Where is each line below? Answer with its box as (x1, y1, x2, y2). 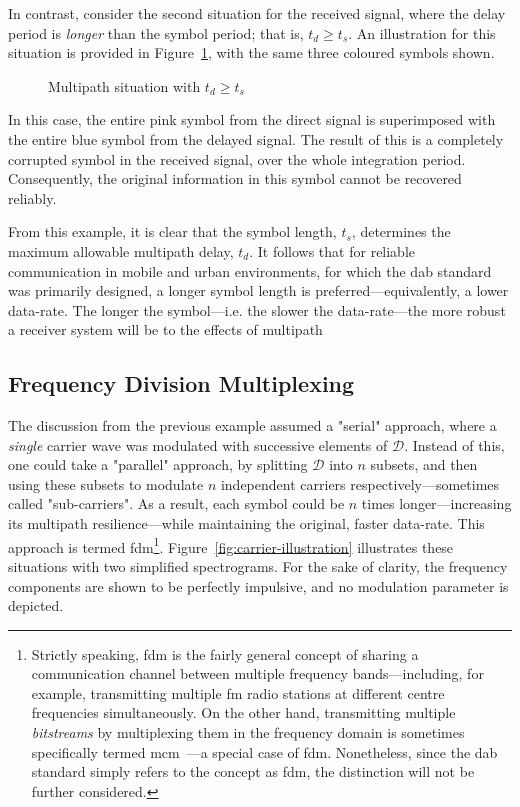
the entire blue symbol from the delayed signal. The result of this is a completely (8, 128, 504, 149)
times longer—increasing (361, 493, 512, 514)
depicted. (8, 595, 64, 616)
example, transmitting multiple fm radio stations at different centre (31, 682, 445, 703)
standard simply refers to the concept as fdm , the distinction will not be (31, 761, 475, 782)
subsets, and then (370, 454, 478, 475)
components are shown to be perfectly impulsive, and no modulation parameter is (8, 575, 509, 596)
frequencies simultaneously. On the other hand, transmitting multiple (31, 702, 456, 723)
